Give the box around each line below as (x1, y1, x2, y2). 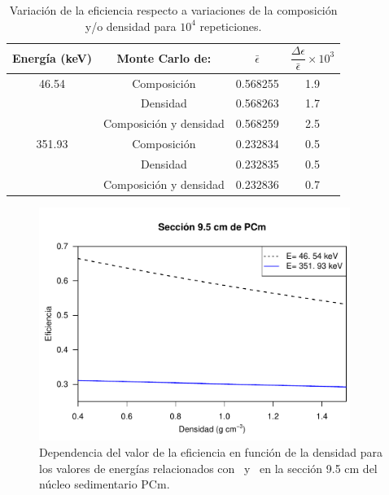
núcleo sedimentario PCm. (39, 475, 170, 493)
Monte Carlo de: (116, 49, 212, 66)
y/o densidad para (85, 17, 177, 34)
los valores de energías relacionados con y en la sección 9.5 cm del (39, 459, 378, 476)
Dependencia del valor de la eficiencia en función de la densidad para (39, 444, 382, 460)
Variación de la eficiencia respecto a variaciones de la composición (9, 2, 338, 18)
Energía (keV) (12, 49, 93, 66)
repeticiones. (199, 17, 262, 34)
